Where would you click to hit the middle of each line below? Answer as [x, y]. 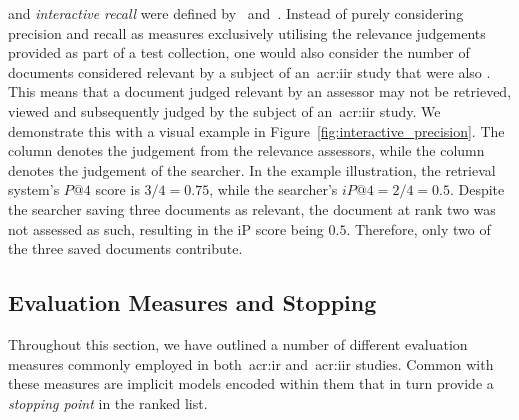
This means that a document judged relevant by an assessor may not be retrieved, [260, 91]
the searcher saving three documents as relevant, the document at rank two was [252, 208]
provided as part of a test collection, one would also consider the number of [239, 52]
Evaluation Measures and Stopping [192, 302]
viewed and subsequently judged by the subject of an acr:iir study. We [224, 110]
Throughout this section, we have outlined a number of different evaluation [238, 343]
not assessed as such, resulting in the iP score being [166, 228]
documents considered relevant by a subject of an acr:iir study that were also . [249, 71]
